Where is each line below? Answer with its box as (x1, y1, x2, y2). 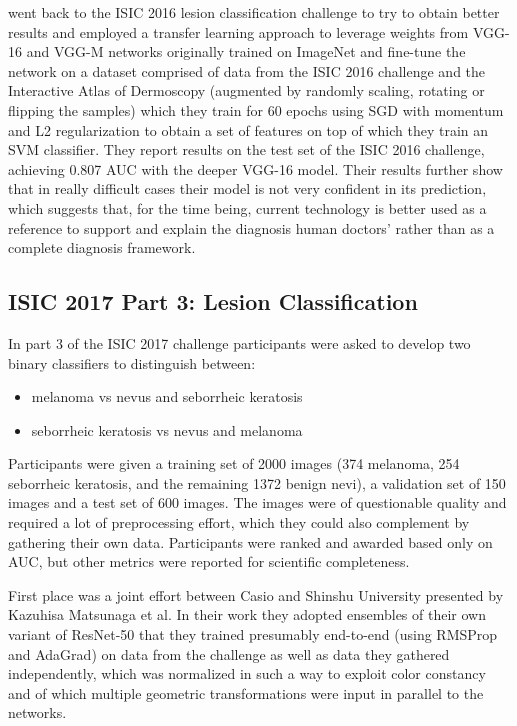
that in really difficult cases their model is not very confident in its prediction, (8, 178, 487, 199)
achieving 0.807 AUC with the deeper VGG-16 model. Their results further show (8, 158, 503, 179)
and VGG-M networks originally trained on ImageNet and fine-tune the (26, 41, 466, 62)
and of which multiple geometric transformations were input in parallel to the (8, 682, 484, 703)
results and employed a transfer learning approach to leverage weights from (8, 21, 469, 42)
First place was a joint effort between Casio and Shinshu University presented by (8, 584, 504, 605)
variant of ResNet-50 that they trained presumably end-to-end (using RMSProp (8, 624, 498, 645)
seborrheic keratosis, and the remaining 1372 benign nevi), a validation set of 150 (8, 472, 506, 493)
